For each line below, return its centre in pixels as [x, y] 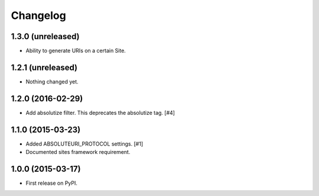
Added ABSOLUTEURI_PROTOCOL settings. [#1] [84, 144]
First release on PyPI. [52, 183]
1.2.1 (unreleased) [44, 67]
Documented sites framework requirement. [78, 152]
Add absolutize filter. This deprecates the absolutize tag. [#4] [100, 113]
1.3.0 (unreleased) [45, 36]
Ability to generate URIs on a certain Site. [76, 51]
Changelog [38, 15]
